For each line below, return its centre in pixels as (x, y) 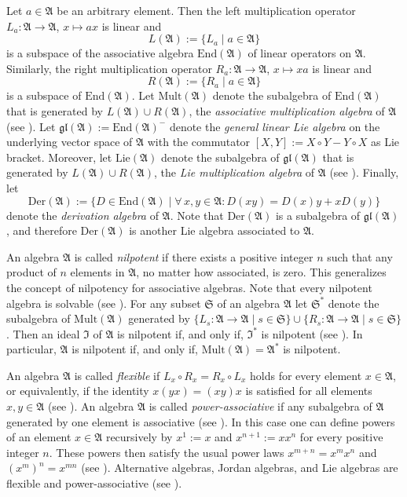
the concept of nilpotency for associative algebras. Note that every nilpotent (189, 287)
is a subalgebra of (318, 215)
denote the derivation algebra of (82, 215)
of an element (39, 437)
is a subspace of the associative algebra (100, 53)
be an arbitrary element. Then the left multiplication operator (206, 10)
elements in (97, 272)
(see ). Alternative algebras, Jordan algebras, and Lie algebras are (240, 468)
